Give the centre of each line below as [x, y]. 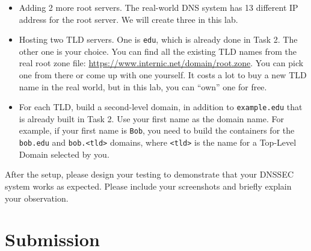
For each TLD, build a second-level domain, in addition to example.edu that [161, 107]
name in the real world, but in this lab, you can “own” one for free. [143, 86]
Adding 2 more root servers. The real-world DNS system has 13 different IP [159, 7]
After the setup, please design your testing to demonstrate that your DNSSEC [149, 174]
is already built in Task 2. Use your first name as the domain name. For [151, 118]
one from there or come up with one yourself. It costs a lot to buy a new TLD [163, 75]
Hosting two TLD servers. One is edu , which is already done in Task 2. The [158, 39]
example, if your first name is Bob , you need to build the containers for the [157, 130]
